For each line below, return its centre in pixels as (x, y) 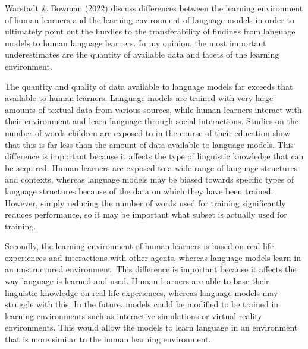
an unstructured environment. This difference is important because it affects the (151, 269)
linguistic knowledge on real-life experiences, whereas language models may (142, 292)
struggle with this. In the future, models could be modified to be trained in (142, 304)
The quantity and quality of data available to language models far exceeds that (149, 86)
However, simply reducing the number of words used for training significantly (145, 202)
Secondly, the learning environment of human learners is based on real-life (139, 246)
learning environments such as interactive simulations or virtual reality (133, 315)
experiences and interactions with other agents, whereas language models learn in (153, 257)
